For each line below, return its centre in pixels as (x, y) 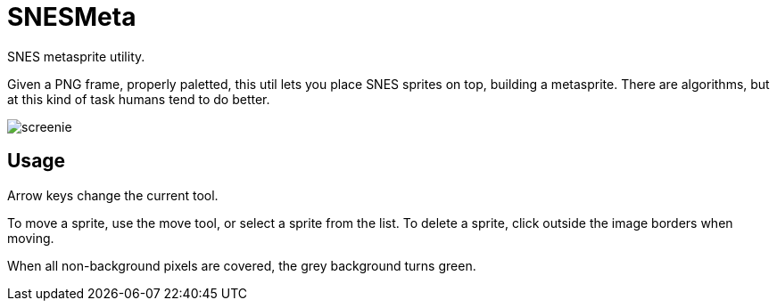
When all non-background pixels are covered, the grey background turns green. (242, 265)
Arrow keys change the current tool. (113, 195)
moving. (31, 238)
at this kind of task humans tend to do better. (139, 99)
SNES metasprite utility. (76, 56)
